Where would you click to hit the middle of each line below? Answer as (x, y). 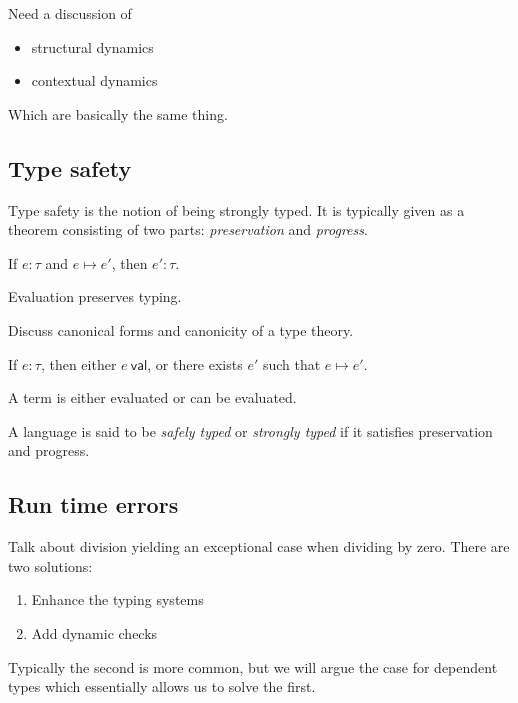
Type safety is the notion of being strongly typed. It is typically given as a (236, 209)
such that (291, 363)
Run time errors (93, 504)
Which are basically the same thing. (118, 113)
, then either (78, 363)
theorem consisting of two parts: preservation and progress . (188, 229)
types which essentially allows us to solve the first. (162, 686)
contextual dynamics (94, 80)
